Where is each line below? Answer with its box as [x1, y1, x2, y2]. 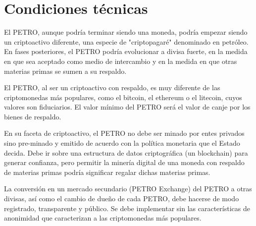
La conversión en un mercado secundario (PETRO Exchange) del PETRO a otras [4, 183, 252, 194]
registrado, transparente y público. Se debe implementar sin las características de [4, 203, 250, 213]
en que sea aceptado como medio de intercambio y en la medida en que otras [4, 56, 237, 66]
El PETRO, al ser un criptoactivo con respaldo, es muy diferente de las [4, 82, 220, 93]
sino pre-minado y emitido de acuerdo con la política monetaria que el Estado [4, 138, 240, 148]
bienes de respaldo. [4, 111, 61, 121]
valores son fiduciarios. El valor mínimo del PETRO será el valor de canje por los [4, 102, 251, 112]
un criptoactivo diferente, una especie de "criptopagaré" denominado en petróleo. [4, 36, 249, 47]
